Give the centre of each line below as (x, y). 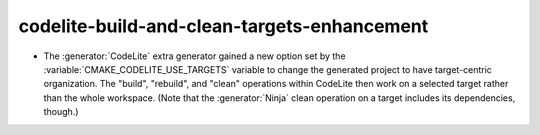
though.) (61, 112)
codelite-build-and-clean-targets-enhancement (223, 26)
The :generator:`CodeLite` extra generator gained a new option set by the (194, 56)
